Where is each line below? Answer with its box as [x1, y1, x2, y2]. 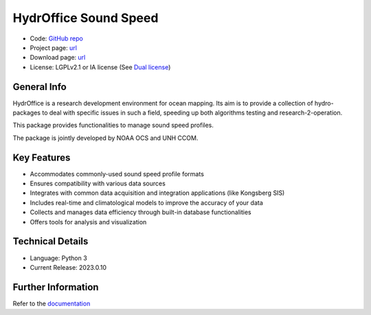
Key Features [12, 152, 71, 163]
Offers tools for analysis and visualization [30, 218, 147, 226]
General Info [12, 81, 67, 93]
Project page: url [30, 43, 77, 51]
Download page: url [30, 54, 86, 62]
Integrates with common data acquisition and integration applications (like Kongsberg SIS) [30, 189, 285, 197]
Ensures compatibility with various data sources [30, 179, 166, 188]
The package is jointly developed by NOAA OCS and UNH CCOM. [12, 134, 199, 142]
